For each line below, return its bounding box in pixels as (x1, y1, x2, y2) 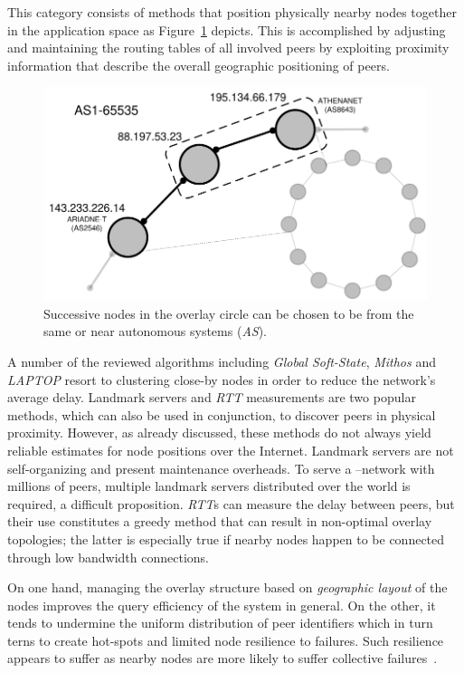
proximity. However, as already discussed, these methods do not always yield (7, 423, 431, 442)
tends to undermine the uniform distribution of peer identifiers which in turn (7, 613, 433, 632)
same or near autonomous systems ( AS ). (43, 322, 267, 341)
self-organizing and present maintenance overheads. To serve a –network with (7, 458, 435, 477)
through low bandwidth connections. (7, 547, 209, 566)
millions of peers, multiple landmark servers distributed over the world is (7, 476, 411, 495)
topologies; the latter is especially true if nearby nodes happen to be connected (7, 529, 445, 548)
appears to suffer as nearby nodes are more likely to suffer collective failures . (7, 649, 438, 668)
